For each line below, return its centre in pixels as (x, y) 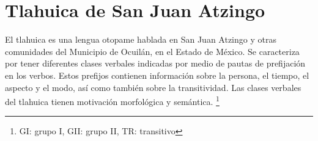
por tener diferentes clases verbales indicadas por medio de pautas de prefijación (155, 63)
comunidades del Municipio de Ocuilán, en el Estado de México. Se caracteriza (152, 51)
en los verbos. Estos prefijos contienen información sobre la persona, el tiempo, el (157, 75)
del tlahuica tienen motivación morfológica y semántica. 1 (112, 100)
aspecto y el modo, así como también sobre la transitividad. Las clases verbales (153, 87)
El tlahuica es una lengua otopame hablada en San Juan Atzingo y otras (141, 39)
